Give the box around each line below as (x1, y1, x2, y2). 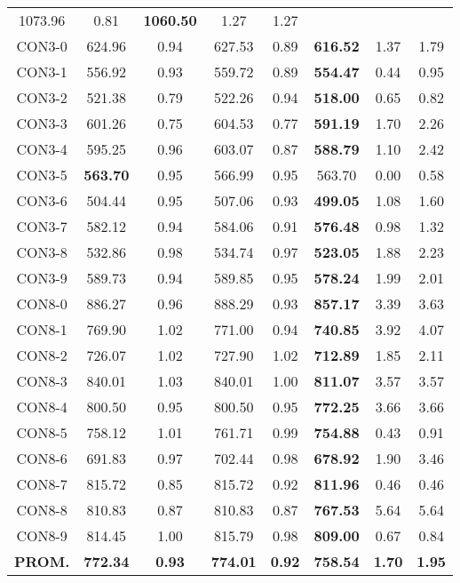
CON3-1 (16, 61, 67, 82)
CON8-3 (16, 371, 67, 391)
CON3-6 (16, 190, 67, 211)
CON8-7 (16, 474, 67, 494)
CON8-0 (16, 293, 67, 314)
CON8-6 (16, 448, 67, 468)
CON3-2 (16, 87, 67, 108)
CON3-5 (16, 164, 67, 185)
